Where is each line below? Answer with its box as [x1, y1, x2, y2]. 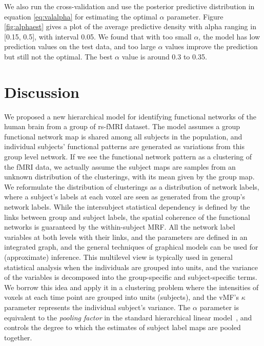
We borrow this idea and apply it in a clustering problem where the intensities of [4, 281, 259, 292]
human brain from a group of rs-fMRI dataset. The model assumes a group [4, 121, 240, 132]
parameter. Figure [167, 11, 224, 22]
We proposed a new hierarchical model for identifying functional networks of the [4, 111, 256, 121]
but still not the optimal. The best [4, 51, 113, 62]
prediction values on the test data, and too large [4, 41, 156, 52]
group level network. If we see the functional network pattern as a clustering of [4, 151, 252, 162]
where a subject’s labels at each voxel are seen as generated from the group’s [4, 191, 245, 202]
